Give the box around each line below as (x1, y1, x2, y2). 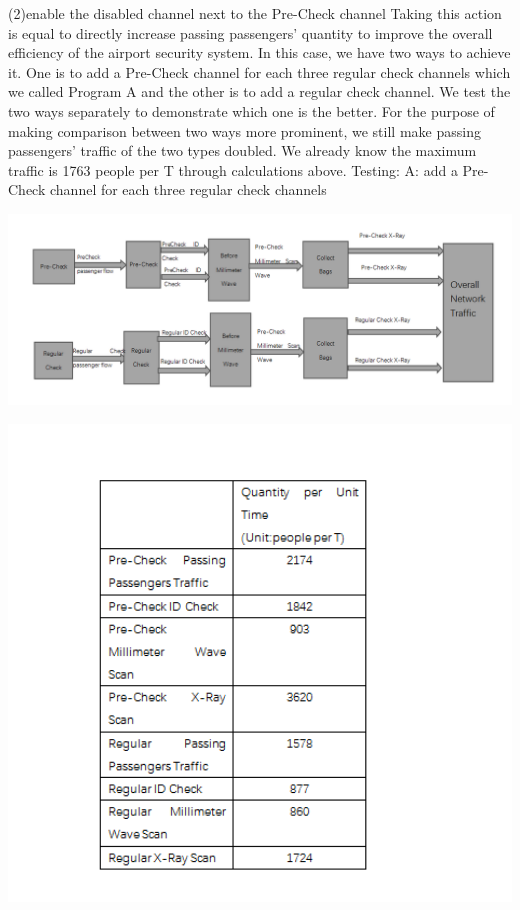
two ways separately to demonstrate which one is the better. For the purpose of (8, 100, 495, 121)
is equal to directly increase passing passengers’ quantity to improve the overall (8, 22, 493, 43)
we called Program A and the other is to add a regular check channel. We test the (8, 81, 511, 102)
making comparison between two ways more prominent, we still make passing (8, 120, 481, 141)
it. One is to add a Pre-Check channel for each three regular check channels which (8, 61, 511, 82)
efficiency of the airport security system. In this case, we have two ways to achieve (8, 42, 511, 63)
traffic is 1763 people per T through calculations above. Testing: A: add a (8, 159, 458, 180)
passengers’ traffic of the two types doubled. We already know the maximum (8, 140, 477, 161)
